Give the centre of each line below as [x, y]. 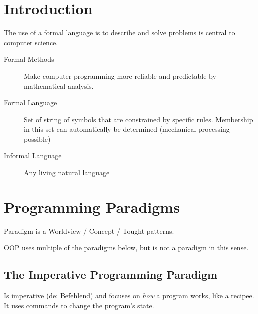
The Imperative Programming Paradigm [111, 275]
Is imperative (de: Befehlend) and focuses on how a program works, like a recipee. [129, 296]
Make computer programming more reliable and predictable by [120, 75]
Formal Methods [29, 59]
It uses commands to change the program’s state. [79, 305]
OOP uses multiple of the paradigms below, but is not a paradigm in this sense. [126, 248]
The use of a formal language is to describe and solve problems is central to [120, 32]
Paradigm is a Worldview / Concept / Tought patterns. [89, 231]
